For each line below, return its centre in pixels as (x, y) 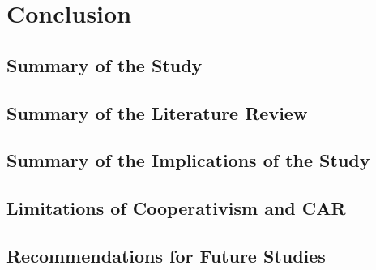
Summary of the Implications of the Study (188, 160)
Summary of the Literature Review (157, 112)
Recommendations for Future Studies (166, 255)
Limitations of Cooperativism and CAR (176, 208)
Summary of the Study (105, 64)
